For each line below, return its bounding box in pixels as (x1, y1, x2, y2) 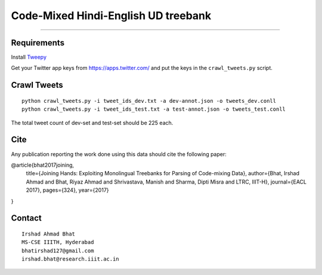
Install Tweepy (11, 54, 47, 61)
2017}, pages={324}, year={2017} (26, 187, 110, 194)
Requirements (11, 38, 65, 48)
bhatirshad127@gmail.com (21, 247, 94, 254)
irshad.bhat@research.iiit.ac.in (21, 256, 119, 262)
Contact (11, 213, 42, 224)
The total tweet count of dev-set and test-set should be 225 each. (11, 119, 174, 126)
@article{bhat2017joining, (11, 161, 75, 169)
